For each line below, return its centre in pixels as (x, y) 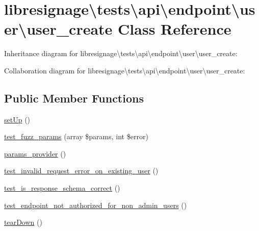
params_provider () (35, 153)
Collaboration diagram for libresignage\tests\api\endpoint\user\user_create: (125, 70)
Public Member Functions (74, 98)
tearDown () (23, 222)
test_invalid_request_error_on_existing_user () (81, 171)
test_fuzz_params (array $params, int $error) (76, 136)
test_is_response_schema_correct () (62, 188)
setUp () (17, 119)
